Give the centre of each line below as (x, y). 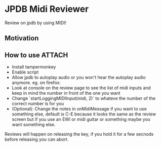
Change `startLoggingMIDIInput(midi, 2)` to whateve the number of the (84, 98)
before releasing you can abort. (37, 140)
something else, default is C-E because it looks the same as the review (84, 114)
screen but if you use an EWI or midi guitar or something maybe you (81, 119)
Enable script (25, 72)
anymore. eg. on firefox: (36, 83)
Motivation (22, 38)
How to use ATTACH (36, 55)
